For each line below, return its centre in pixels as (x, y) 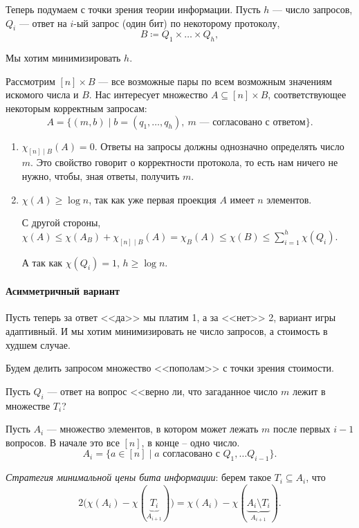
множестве (28, 405)
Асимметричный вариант (63, 291)
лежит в (309, 391)
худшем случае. (38, 344)
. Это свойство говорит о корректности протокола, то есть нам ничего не (184, 162)
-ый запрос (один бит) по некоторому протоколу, (177, 22)
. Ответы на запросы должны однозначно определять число (219, 146)
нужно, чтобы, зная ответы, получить (101, 176)
